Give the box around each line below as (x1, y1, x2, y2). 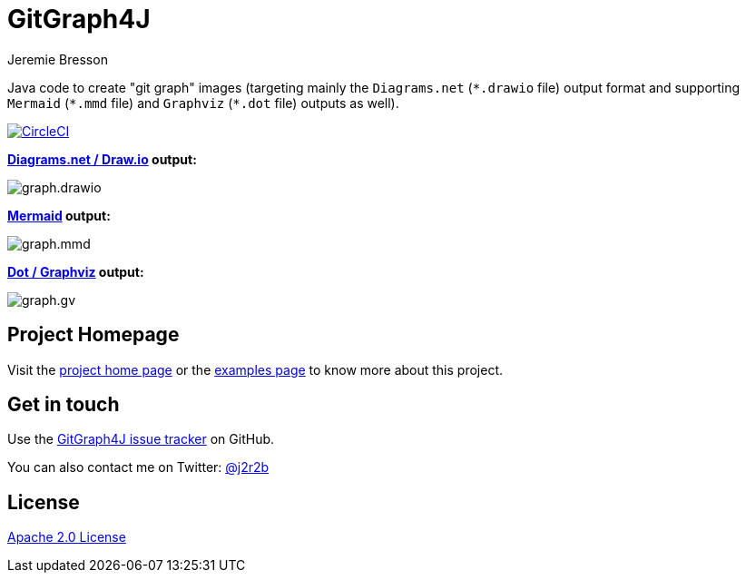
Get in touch (7, 393, 120, 417)
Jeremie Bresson (7, 51, 108, 67)
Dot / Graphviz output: (7, 263, 144, 280)
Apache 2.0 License (7, 529, 126, 546)
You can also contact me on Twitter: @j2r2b (7, 459, 270, 476)
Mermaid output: (7, 207, 111, 223)
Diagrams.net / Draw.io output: (7, 151, 197, 167)
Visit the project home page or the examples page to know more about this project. (7, 361, 504, 378)
